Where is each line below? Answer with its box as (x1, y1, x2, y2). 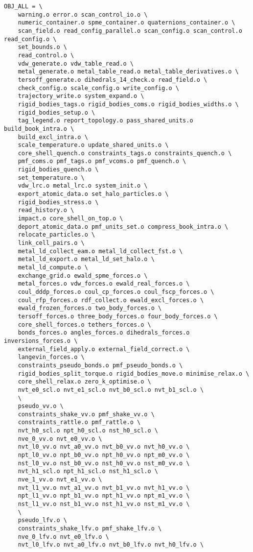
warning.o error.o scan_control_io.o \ (18, 11, 148, 18)
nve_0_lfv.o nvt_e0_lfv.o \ (18, 533, 109, 540)
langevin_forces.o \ (18, 354, 85, 361)
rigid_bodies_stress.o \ (18, 198, 99, 206)
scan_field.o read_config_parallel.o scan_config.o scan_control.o (18, 27, 242, 34)
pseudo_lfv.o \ (18, 517, 67, 524)
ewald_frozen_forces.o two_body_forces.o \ (18, 305, 162, 312)
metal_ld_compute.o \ (18, 264, 88, 271)
